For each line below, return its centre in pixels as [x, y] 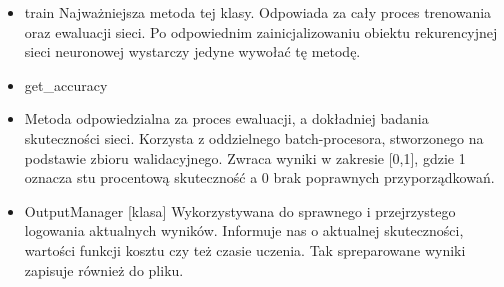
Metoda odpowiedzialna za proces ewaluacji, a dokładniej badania [226, 118]
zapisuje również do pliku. [104, 269]
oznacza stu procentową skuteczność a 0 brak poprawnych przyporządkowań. [259, 177]
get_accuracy [66, 84]
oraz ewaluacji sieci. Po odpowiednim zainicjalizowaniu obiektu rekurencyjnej [261, 31]
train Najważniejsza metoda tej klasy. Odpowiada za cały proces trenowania [258, 12]
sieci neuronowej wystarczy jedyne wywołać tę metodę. [192, 51]
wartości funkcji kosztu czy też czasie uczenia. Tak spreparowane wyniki [245, 249]
